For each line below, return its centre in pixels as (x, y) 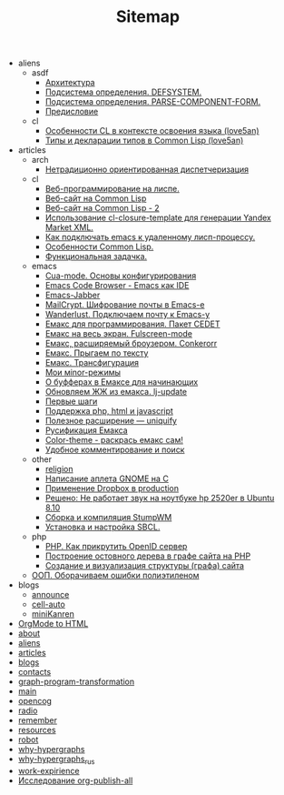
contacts (34, 672)
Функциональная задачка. (96, 257)
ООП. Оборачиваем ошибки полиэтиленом (115, 576)
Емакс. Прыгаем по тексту (97, 353)
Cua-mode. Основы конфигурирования (121, 276)
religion (59, 469)
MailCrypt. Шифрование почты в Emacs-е (125, 305)
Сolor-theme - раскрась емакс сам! (114, 440)
